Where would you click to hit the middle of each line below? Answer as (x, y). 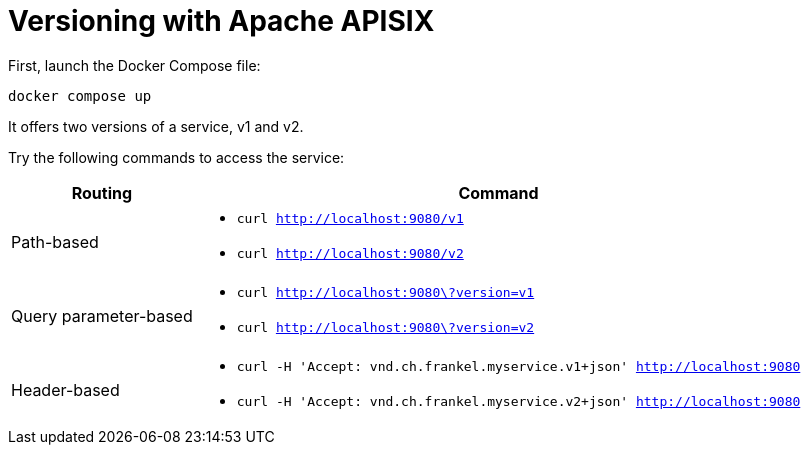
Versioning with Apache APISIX (221, 21)
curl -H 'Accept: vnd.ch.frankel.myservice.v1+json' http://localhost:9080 (518, 366)
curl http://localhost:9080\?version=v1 (385, 292)
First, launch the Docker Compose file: (134, 65)
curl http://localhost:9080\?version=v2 (385, 327)
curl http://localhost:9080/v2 (350, 253)
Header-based (65, 389)
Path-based (55, 241)
